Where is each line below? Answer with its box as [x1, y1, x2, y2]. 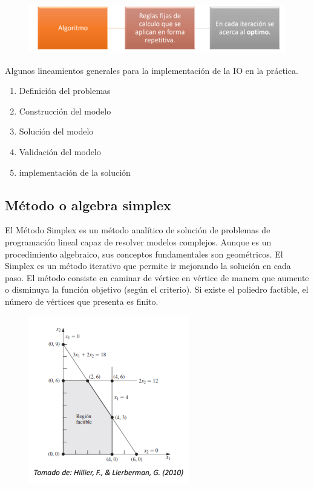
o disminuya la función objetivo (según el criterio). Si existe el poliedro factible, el [5, 283, 309, 296]
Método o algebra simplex [5, 195, 171, 214]
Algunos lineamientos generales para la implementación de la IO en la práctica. [5, 64, 298, 76]
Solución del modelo [19, 125, 94, 138]
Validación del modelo [19, 145, 101, 158]
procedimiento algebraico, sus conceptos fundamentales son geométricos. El [5, 247, 283, 260]
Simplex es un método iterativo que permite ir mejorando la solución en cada [5, 259, 291, 272]
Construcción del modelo [19, 104, 111, 117]
